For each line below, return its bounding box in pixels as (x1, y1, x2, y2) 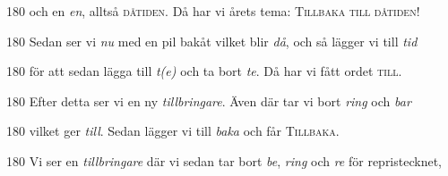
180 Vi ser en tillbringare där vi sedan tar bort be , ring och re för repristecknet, (6, 151, 442, 170)
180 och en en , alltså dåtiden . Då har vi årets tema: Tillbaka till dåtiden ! (6, 2, 420, 20)
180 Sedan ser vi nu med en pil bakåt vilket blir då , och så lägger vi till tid (6, 31, 418, 50)
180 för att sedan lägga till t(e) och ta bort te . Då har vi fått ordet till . (6, 62, 402, 80)
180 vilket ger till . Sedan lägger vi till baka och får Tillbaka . (6, 122, 340, 140)
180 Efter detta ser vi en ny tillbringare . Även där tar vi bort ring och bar (6, 91, 411, 110)
